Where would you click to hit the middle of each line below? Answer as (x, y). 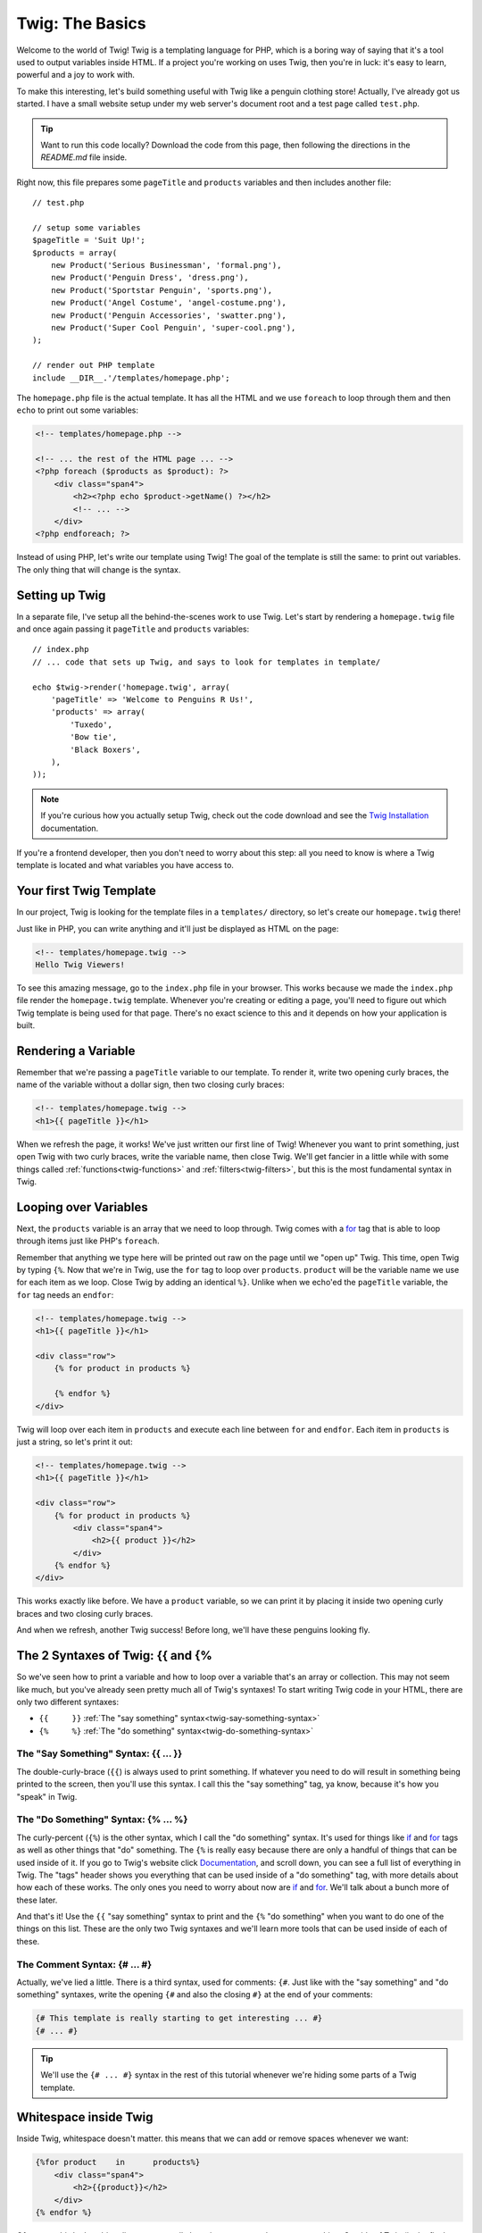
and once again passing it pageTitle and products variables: (133, 629)
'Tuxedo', (91, 724)
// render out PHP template (94, 365)
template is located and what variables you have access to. (125, 866)
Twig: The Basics (81, 23)
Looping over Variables (82, 1207)
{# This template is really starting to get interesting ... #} (179, 2018)
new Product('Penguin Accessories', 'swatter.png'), (169, 315)
